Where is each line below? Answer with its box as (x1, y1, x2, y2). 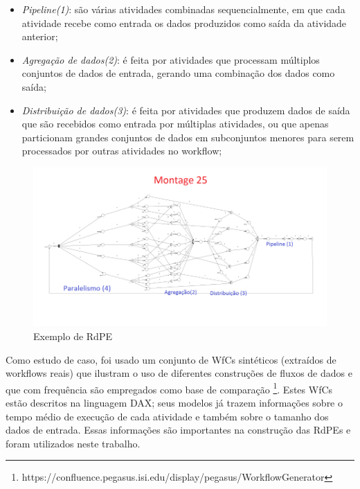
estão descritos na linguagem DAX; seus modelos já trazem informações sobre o (6, 395, 343, 409)
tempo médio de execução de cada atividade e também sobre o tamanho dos (6, 409, 329, 423)
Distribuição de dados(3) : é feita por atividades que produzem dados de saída (21, 103, 350, 117)
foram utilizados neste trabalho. (6, 436, 141, 450)
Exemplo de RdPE (33, 328, 112, 343)
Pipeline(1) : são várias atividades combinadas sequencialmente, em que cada (21, 2, 345, 16)
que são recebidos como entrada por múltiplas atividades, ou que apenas (21, 116, 329, 131)
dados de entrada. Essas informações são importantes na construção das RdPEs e (6, 423, 351, 437)
